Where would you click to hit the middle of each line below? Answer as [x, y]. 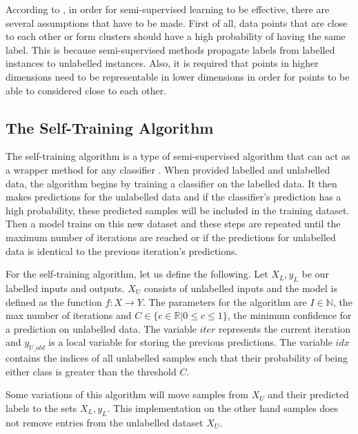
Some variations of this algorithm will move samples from [127, 394]
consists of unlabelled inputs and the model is [240, 288]
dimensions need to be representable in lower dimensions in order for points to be [178, 76]
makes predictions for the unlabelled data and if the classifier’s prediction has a [173, 197]
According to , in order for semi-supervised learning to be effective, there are [168, 9]
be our [315, 274]
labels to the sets [41, 407]
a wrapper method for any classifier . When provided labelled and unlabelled [168, 169]
